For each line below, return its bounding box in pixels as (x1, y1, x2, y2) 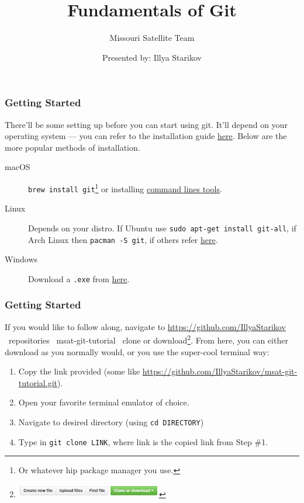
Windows (5, 253, 38, 265)
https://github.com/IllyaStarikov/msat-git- (142, 365, 298, 377)
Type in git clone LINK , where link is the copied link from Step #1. (18, 435, 268, 448)
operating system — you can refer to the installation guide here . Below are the (5, 130, 287, 142)
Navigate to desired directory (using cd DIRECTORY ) (18, 415, 204, 428)
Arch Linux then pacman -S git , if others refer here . (28, 233, 218, 245)
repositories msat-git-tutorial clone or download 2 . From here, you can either (8, 332, 288, 346)
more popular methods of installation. (5, 141, 140, 153)
